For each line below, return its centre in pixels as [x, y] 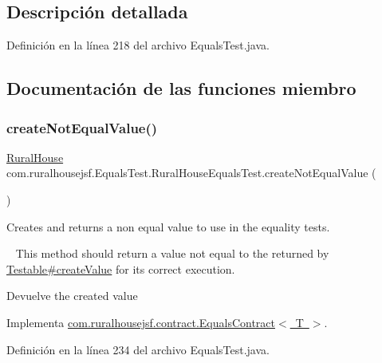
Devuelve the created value [72, 296]
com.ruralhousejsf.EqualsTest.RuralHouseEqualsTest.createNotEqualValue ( [191, 173]
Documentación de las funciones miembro [181, 88]
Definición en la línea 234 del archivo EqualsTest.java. [138, 349]
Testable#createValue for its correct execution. [121, 268]
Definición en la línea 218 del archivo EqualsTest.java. [138, 45]
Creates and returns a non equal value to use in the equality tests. [168, 226]
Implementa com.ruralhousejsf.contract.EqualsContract [141, 322]
